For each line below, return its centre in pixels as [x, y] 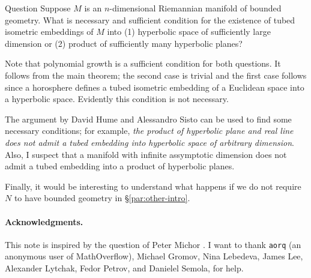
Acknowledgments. [44, 221]
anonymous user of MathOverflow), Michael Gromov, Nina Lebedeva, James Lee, [154, 256]
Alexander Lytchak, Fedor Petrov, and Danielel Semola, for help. [124, 267]
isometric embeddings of [49, 32]
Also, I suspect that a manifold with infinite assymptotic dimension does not [146, 154]
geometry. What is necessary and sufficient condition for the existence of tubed [150, 20]
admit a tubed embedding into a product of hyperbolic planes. [120, 166]
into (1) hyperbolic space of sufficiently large [189, 32]
